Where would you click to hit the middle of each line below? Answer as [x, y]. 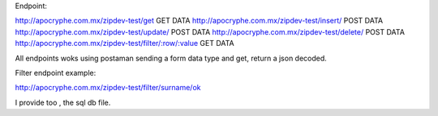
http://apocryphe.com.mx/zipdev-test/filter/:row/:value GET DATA [125, 43]
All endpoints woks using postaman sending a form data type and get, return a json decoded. [171, 58]
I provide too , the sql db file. [63, 102]
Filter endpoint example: [56, 72]
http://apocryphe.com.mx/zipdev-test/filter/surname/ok [108, 88]
